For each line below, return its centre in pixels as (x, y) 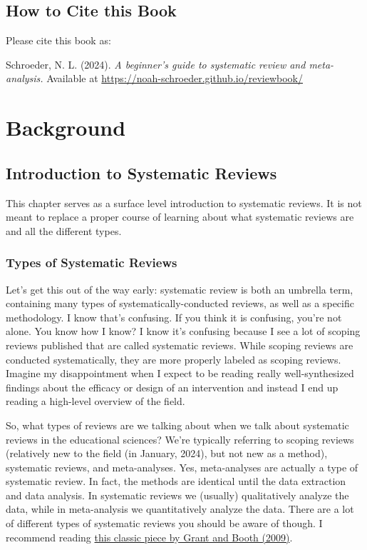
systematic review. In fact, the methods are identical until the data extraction (176, 481)
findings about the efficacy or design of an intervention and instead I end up (172, 387)
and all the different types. (64, 230)
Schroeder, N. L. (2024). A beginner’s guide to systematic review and (156, 64)
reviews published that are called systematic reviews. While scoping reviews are (180, 345)
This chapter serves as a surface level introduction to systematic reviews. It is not (184, 202)
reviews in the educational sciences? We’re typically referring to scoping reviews (180, 439)
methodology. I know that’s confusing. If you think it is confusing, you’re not (174, 317)
